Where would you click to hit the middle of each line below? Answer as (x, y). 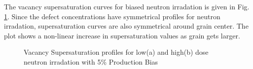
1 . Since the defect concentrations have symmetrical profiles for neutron (112, 16)
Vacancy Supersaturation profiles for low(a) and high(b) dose (116, 52)
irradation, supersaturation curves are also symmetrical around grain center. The (126, 26)
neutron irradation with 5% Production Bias (91, 61)
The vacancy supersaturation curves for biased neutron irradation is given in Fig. (127, 6)
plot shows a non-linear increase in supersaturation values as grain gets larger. (122, 35)
